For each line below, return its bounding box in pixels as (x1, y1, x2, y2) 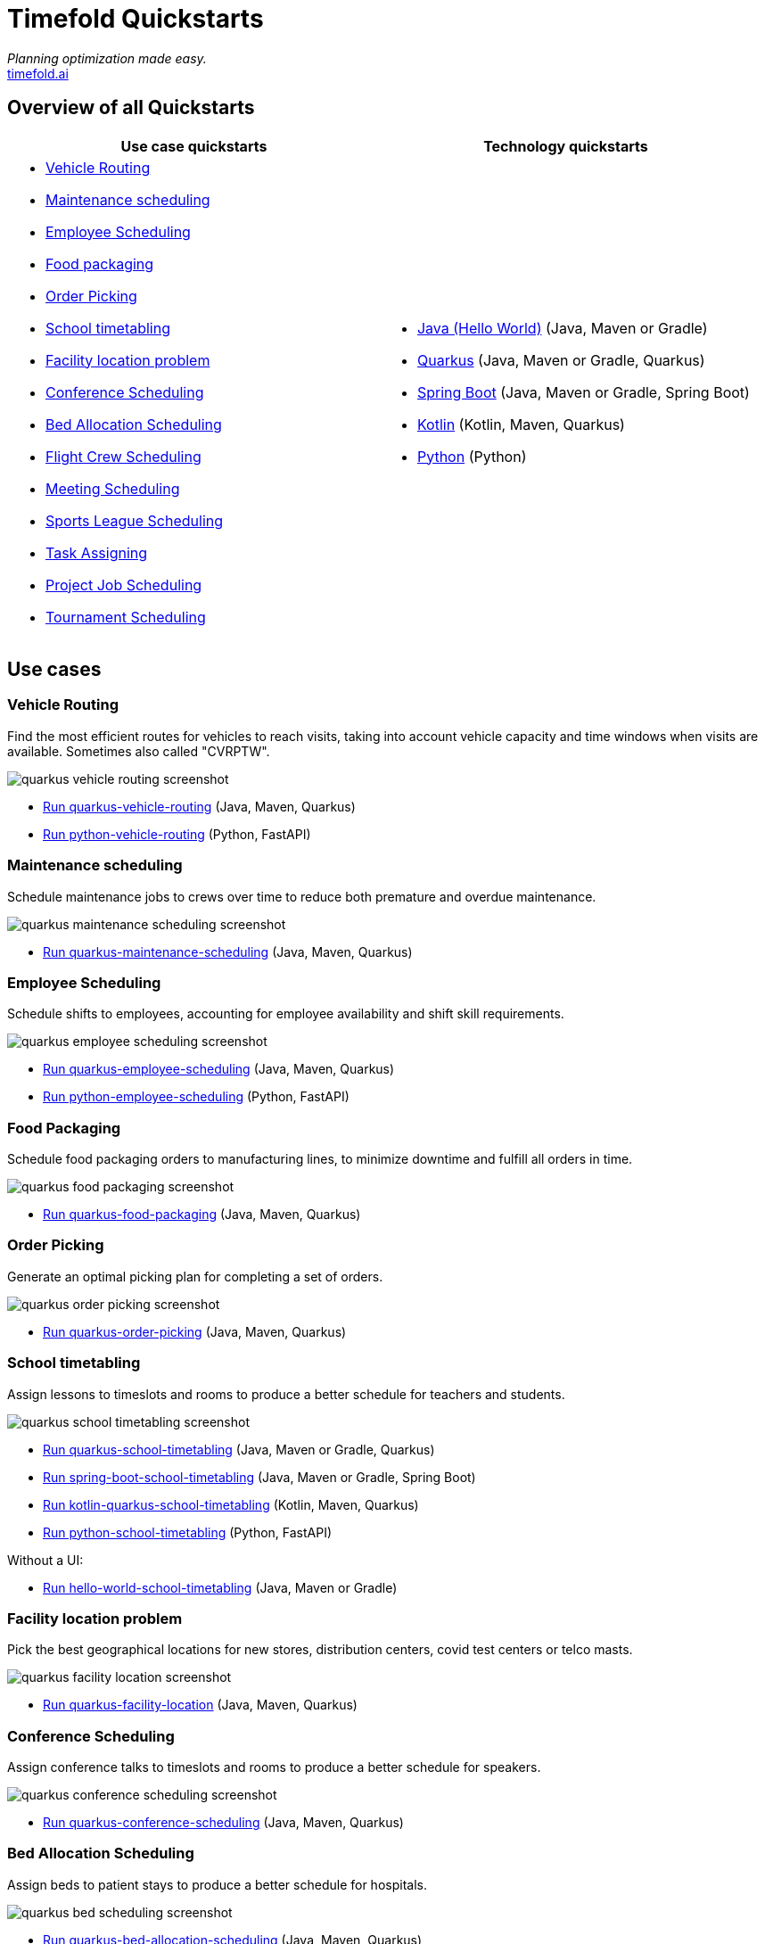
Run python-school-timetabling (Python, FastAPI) (43, 1524, 333, 1540)
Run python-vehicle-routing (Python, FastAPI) (43, 826, 311, 842)
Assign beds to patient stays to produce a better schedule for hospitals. (7, 1876, 427, 1892)
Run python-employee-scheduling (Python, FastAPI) (43, 1089, 350, 1105)
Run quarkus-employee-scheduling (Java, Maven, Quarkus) (43, 1061, 395, 1077)
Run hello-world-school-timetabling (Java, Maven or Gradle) (43, 1579, 398, 1595)
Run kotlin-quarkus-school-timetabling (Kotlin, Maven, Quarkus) (43, 1496, 419, 1512)
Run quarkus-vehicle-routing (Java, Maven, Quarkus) (43, 798, 356, 814)
